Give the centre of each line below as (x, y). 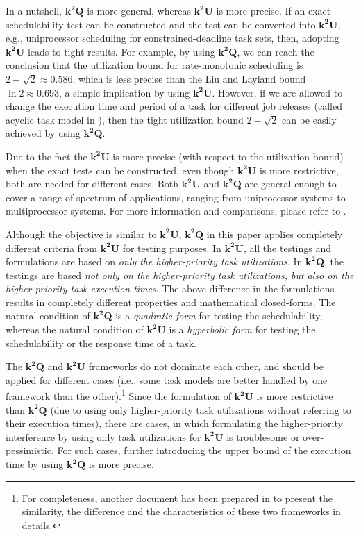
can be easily (309, 119)
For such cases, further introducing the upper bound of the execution (204, 450)
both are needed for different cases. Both (92, 184)
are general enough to (291, 184)
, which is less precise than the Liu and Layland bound (189, 78)
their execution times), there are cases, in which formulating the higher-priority (174, 423)
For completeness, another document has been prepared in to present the (177, 497)
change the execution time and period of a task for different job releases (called (174, 106)
